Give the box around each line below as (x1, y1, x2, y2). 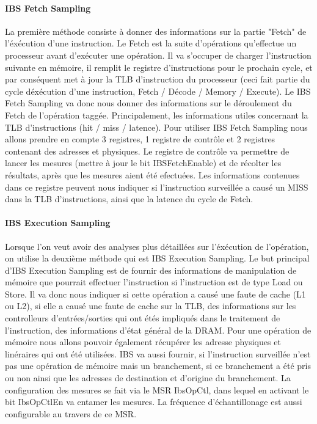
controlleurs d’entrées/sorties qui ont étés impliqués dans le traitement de (5, 312, 280, 324)
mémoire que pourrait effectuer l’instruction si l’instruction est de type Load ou (5, 276, 303, 288)
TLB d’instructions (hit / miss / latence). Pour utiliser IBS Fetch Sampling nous (5, 120, 308, 133)
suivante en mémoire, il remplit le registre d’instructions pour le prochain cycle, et (5, 60, 313, 73)
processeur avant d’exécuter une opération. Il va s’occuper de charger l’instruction (5, 48, 312, 61)
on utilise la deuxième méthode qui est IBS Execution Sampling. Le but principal (5, 252, 310, 265)
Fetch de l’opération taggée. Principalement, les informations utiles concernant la (5, 108, 308, 121)
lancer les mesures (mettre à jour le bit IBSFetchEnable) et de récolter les (5, 156, 282, 169)
